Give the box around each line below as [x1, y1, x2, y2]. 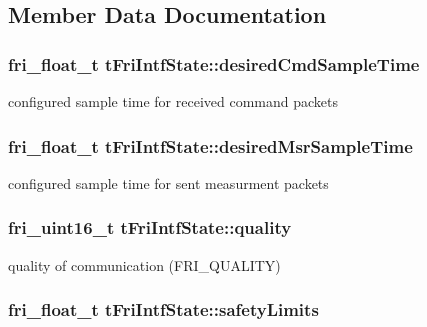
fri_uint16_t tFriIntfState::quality [8, 215, 292, 240]
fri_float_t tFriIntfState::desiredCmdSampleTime [8, 51, 420, 76]
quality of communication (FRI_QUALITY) [8, 254, 281, 275]
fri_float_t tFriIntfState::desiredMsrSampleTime [8, 133, 413, 158]
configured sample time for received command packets [8, 91, 339, 111]
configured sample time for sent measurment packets [8, 172, 329, 193]
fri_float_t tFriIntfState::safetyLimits [8, 297, 319, 322]
